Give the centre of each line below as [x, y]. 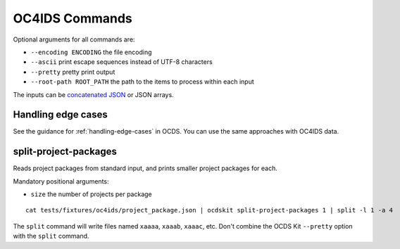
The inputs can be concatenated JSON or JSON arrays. [93, 94]
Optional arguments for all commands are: [74, 39]
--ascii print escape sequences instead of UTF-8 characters [121, 62]
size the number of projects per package [92, 194]
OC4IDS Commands [73, 18]
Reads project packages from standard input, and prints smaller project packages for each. [145, 168]
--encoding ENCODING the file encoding [91, 52]
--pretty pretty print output [73, 72]
